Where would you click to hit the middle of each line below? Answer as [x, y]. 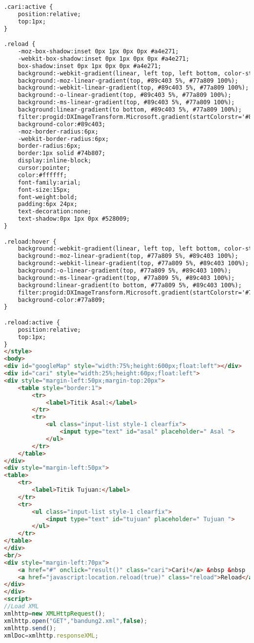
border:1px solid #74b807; [62, 153]
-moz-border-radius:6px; [58, 131]
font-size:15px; [44, 190]
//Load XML [21, 607]
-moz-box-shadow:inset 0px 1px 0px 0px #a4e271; [98, 52]
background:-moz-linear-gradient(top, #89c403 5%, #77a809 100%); [128, 80]
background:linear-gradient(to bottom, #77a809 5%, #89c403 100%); [130, 285]
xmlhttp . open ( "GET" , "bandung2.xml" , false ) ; [76, 621]
